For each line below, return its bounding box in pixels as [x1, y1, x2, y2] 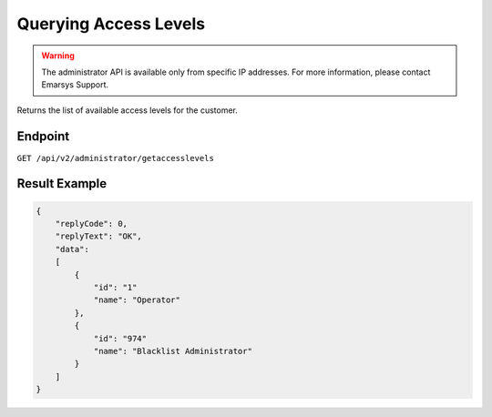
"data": [55, 244, 90, 254]
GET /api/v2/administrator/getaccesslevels [16, 153, 214, 163]
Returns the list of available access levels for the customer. [16, 105, 239, 116]
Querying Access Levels [16, 14, 206, 34]
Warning [41, 50, 75, 61]
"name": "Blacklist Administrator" [93, 346, 252, 356]
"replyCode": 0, [55, 219, 128, 229]
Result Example [16, 176, 108, 191]
